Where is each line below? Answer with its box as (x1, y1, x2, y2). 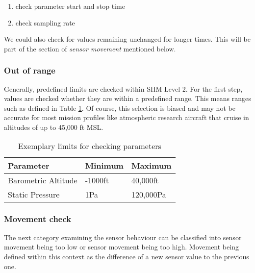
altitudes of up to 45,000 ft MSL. (4, 122, 103, 132)
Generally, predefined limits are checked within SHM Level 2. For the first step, (4, 83, 243, 94)
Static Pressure (8, 188, 60, 200)
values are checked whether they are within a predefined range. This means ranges (4, 93, 251, 103)
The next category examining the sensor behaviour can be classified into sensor (4, 232, 242, 242)
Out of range (4, 64, 55, 76)
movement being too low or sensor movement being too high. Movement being (4, 242, 239, 252)
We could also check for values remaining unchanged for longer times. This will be (4, 34, 251, 44)
